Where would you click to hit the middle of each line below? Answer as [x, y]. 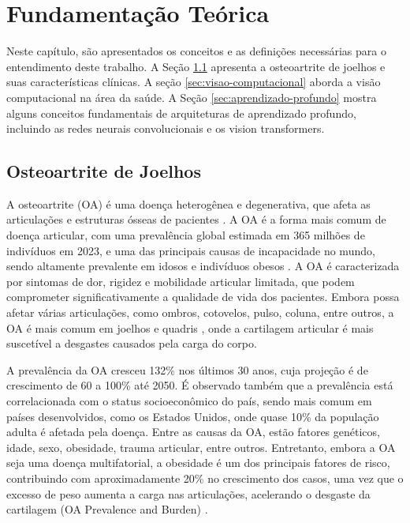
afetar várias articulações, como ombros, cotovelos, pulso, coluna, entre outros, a [200, 312]
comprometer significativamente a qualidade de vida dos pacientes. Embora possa [203, 297]
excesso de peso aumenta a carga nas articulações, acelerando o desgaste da [188, 493]
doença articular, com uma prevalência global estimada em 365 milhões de [186, 235]
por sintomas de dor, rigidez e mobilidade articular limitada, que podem [181, 281]
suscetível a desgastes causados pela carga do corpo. [132, 343]
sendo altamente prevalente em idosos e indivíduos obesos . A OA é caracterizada [203, 266]
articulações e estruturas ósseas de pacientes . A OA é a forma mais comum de [196, 219]
